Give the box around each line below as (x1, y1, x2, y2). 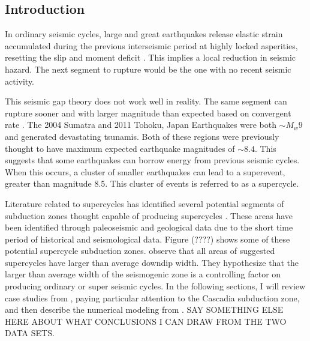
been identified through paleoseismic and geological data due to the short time (5, 221, 293, 234)
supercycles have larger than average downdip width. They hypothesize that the (5, 256, 299, 268)
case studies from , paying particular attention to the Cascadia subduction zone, (5, 291, 300, 304)
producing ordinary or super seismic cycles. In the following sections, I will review (5, 280, 306, 292)
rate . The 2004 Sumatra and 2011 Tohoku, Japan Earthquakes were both (5, 118, 276, 131)
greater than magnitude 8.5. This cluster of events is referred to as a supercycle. (5, 177, 299, 190)
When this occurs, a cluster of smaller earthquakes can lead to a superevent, (5, 165, 285, 178)
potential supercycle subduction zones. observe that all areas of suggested (5, 244, 275, 257)
